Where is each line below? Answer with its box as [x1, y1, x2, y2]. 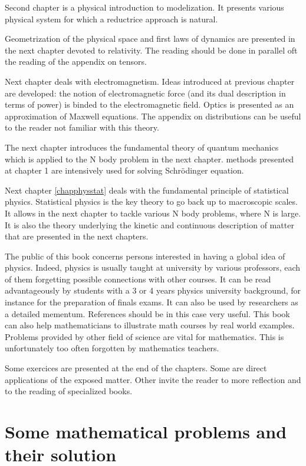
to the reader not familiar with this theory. [5, 121, 159, 134]
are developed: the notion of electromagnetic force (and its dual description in [5, 86, 286, 99]
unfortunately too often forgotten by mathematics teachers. [5, 342, 219, 354]
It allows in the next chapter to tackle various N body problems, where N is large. [5, 207, 301, 219]
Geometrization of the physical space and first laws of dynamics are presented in [5, 32, 295, 45]
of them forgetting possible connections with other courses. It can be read [5, 272, 271, 285]
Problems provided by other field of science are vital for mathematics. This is [5, 330, 284, 342]
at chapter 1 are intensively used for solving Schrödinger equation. [5, 164, 244, 177]
